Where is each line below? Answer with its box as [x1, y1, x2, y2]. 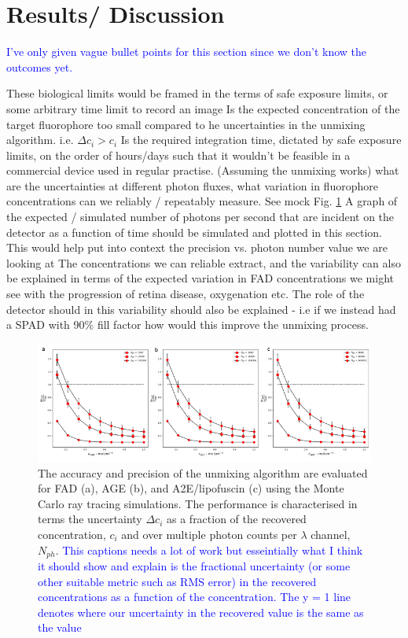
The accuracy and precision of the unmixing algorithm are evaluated [38, 464, 368, 481]
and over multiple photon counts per [121, 526, 297, 542]
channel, [311, 526, 351, 542]
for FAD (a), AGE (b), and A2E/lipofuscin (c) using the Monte [38, 480, 344, 496]
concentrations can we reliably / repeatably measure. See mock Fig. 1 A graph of [6, 193, 398, 209]
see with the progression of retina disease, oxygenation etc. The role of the [6, 286, 365, 302]
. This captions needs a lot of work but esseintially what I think [55, 541, 363, 558]
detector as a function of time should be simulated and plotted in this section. [6, 223, 382, 240]
